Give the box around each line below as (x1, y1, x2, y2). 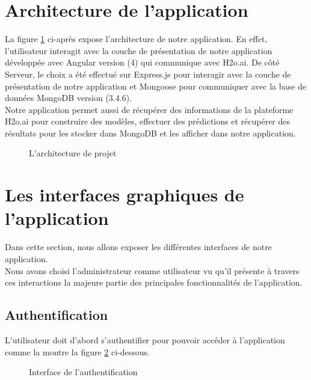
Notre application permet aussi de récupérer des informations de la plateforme (5, 103, 294, 115)
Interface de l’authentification (29, 366, 138, 378)
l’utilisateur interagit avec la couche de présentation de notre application (5, 44, 273, 57)
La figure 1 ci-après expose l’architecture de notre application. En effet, (5, 32, 268, 45)
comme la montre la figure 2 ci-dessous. (5, 345, 150, 358)
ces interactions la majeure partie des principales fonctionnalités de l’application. (5, 276, 303, 289)
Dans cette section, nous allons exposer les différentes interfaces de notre (5, 241, 272, 253)
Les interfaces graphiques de (5, 182, 244, 207)
